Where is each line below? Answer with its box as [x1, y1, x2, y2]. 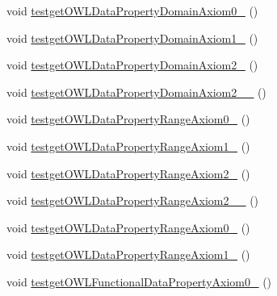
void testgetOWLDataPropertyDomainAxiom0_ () [6, 2, 258, 19]
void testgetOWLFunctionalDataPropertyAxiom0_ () [6, 273, 272, 290]
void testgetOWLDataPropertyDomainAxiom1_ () [6, 29, 258, 46]
